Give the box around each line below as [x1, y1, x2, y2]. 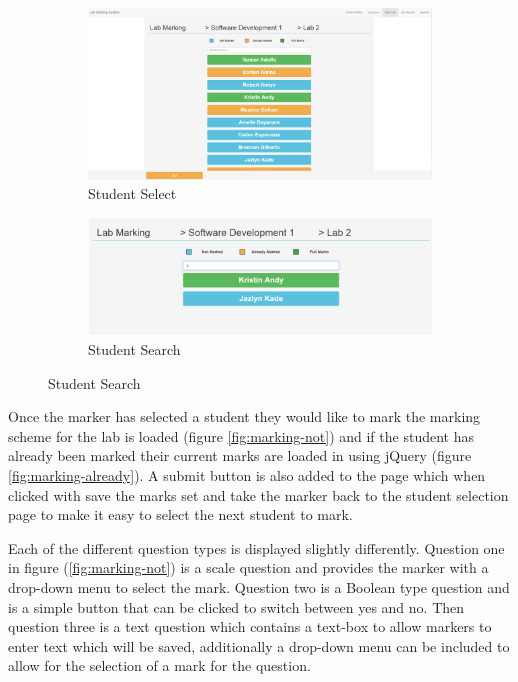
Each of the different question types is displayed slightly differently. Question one [8, 537, 505, 558]
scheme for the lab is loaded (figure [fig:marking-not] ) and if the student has [8, 425, 474, 446]
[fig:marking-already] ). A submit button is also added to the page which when [8, 464, 486, 485]
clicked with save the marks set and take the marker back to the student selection [8, 484, 509, 505]
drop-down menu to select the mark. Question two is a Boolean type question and [8, 576, 510, 597]
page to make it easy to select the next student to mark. [8, 504, 353, 525]
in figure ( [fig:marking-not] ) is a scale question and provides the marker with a [8, 557, 489, 578]
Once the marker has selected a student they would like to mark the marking [8, 406, 481, 427]
